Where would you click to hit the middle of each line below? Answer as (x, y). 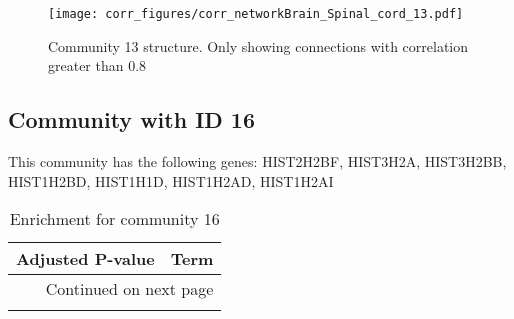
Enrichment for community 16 (114, 219)
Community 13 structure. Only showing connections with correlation (258, 45)
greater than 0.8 (97, 65)
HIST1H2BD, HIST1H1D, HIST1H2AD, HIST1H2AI (171, 180)
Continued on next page (129, 289)
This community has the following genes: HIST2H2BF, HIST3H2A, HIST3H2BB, (257, 161)
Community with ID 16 (132, 119)
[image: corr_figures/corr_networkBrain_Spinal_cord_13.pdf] (256, 14)
